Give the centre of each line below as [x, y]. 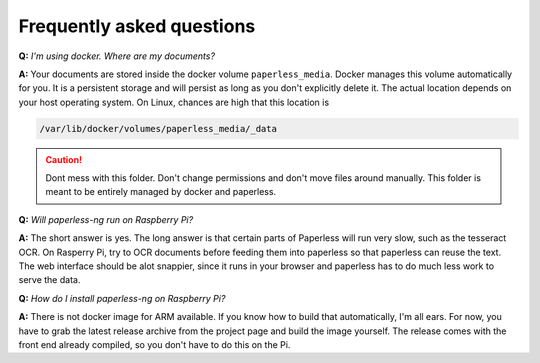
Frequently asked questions [137, 26]
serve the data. [49, 280]
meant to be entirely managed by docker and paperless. [161, 192]
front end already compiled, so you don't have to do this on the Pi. [154, 344]
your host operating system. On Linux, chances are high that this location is [174, 102]
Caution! [64, 159]
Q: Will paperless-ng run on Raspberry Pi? [106, 219]
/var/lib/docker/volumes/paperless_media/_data [158, 128]
